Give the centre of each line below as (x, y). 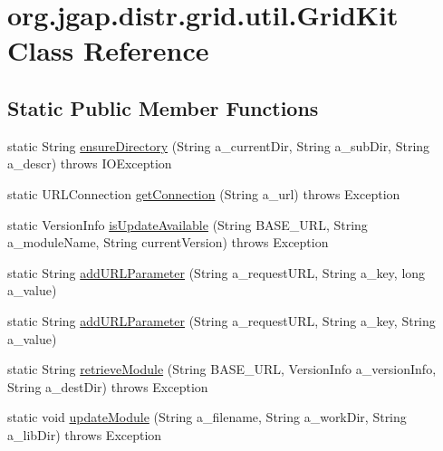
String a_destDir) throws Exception (108, 386)
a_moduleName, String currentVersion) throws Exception (168, 242)
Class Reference (108, 50)
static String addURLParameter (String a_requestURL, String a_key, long (217, 272)
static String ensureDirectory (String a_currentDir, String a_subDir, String (219, 145)
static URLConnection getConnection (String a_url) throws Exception (204, 193)
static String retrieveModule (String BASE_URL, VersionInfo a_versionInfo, (222, 369)
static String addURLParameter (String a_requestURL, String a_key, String (221, 320)
